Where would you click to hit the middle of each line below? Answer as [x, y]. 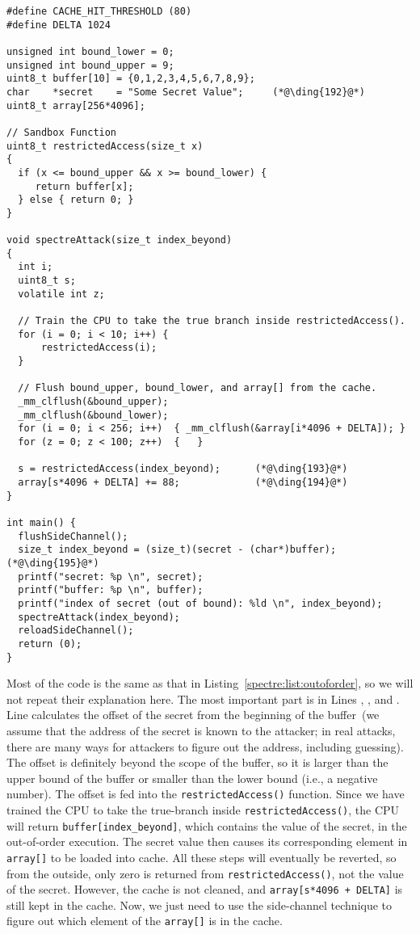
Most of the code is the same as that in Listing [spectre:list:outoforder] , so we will [210, 683]
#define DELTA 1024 [59, 25]
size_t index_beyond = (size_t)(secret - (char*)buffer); [177, 550]
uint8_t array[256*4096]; [76, 105]
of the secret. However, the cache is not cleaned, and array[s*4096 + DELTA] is [205, 889]
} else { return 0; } [76, 200]
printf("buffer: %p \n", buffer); [111, 590]
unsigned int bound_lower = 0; [90, 51]
